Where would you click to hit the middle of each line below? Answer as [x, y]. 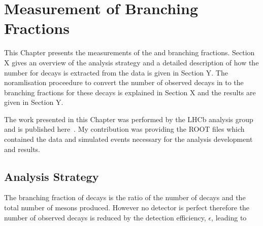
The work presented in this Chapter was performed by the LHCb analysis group [129, 119]
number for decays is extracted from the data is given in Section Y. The [116, 72]
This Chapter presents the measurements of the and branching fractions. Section [129, 52]
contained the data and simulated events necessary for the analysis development [128, 139]
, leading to [229, 217]
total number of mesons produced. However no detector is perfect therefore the [127, 208]
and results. [22, 149]
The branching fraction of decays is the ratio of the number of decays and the [125, 197]
